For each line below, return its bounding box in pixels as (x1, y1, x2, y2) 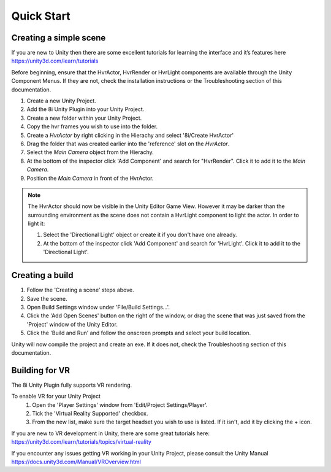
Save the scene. (26, 295, 67, 302)
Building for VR (11, 365, 70, 376)
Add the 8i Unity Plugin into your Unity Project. (26, 106, 145, 113)
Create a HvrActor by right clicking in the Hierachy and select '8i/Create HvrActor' (26, 131, 234, 139)
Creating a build (11, 270, 74, 280)
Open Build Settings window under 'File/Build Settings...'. (26, 303, 170, 311)
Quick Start (11, 9, 70, 23)
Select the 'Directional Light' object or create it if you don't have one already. (43, 231, 237, 239)
